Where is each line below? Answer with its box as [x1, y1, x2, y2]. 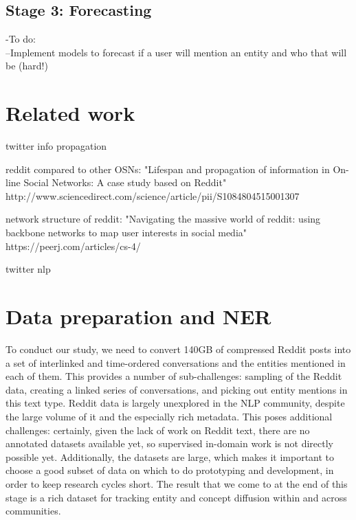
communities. [5, 504, 61, 518]
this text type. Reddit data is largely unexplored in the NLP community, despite [5, 396, 345, 410]
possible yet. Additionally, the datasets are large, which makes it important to [5, 449, 335, 464]
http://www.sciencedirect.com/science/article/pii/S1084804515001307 [5, 188, 300, 203]
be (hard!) [5, 58, 48, 73]
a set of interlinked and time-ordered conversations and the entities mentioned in [5, 355, 346, 370]
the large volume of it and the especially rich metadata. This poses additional [5, 409, 333, 423]
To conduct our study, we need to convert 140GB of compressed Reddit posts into [5, 341, 351, 356]
